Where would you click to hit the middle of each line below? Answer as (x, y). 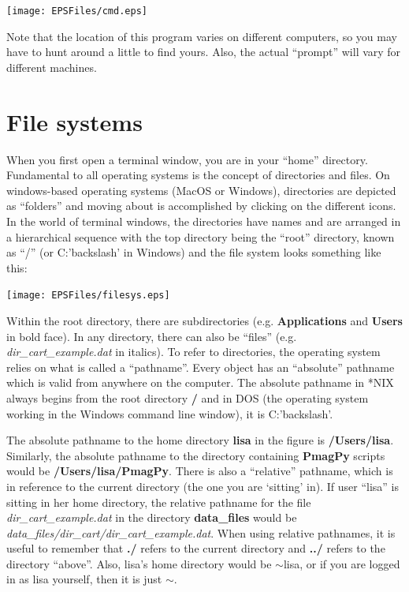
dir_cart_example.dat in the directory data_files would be (152, 517)
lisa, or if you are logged (342, 563)
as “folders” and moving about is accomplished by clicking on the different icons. (201, 206)
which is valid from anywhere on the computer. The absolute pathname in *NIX (200, 382)
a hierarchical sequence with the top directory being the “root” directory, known (201, 236)
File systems (74, 121)
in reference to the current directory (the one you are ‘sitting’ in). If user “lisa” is (203, 486)
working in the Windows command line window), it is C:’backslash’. (170, 413)
